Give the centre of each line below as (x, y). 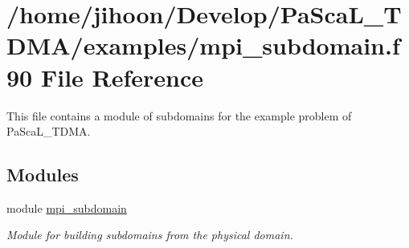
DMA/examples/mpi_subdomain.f (203, 45)
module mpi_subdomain (67, 207)
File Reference (122, 77)
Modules (43, 175)
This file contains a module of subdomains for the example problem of (179, 115)
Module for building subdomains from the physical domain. (150, 235)
